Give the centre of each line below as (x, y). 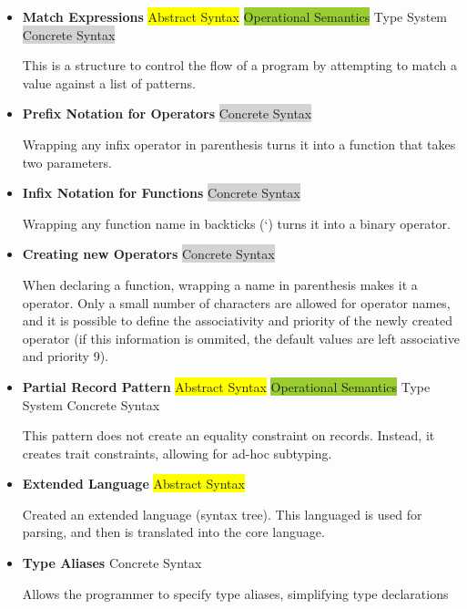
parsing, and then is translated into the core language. (173, 532)
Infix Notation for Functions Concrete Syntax (161, 193)
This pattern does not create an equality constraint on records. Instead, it (228, 435)
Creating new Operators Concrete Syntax (148, 254)
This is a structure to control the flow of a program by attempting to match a (239, 65)
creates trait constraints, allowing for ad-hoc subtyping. (177, 453)
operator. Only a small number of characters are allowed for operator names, (236, 302)
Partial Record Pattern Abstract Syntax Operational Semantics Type (226, 386)
